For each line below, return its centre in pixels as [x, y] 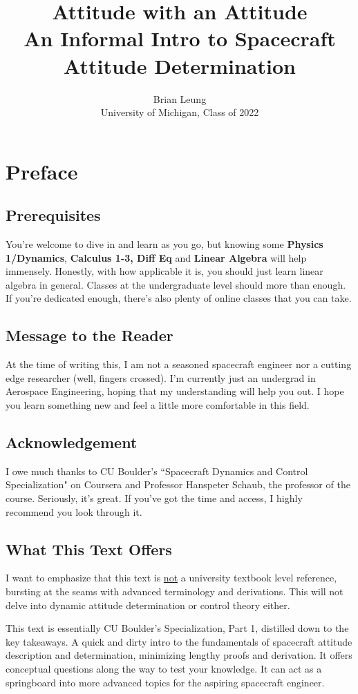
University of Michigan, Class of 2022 [180, 112]
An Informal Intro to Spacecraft [180, 38]
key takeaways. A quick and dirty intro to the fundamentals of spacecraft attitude [179, 641]
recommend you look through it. [74, 511]
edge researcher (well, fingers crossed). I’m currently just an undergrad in [161, 377]
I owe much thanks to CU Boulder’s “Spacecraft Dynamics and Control [157, 471]
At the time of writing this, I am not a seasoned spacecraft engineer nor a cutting [179, 364]
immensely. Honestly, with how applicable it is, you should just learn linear [164, 271]
